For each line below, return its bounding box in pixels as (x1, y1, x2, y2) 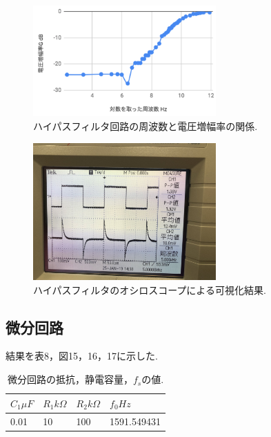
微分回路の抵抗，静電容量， (7, 372, 133, 387)
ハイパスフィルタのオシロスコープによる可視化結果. (33, 282, 266, 297)
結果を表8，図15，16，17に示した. (6, 348, 158, 363)
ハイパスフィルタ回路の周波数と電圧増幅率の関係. (33, 119, 258, 133)
